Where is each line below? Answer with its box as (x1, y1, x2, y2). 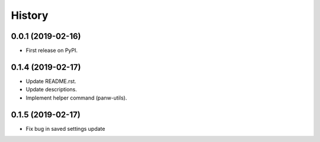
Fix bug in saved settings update (25, 125, 105, 132)
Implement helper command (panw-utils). (25, 94, 127, 101)
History (11, 9, 49, 22)
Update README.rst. (25, 77, 76, 85)
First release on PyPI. (25, 47, 78, 54)
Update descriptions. (25, 86, 77, 93)
